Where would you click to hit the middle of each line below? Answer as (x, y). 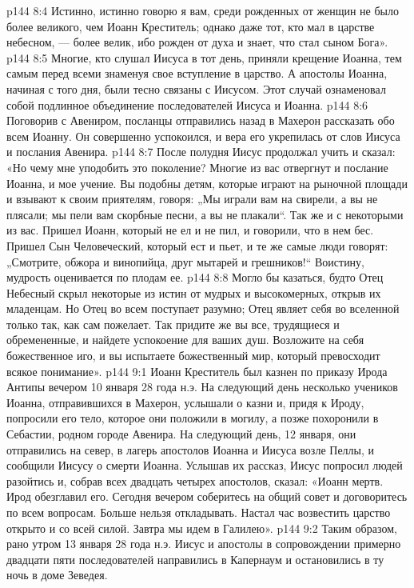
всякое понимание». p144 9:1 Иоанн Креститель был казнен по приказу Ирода (197, 371)
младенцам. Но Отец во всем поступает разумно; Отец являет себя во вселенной (203, 308)
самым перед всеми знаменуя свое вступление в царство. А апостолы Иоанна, (197, 73)
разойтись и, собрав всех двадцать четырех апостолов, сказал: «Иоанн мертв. (195, 480)
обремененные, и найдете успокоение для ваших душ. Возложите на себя (185, 340)
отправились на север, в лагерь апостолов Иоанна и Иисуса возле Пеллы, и (191, 449)
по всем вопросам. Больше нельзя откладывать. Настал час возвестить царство (199, 512)
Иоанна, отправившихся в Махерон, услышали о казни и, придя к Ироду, (185, 402)
